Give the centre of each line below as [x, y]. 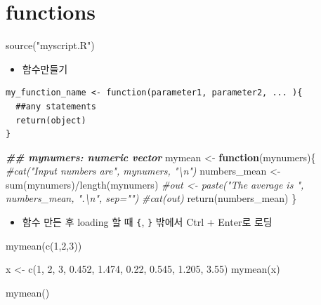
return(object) [51, 120]
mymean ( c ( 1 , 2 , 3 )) [44, 245]
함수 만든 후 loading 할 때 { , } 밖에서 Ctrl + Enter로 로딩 [147, 222]
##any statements [56, 106]
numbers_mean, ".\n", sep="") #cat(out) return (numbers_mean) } [151, 198]
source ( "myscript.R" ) [50, 45]
